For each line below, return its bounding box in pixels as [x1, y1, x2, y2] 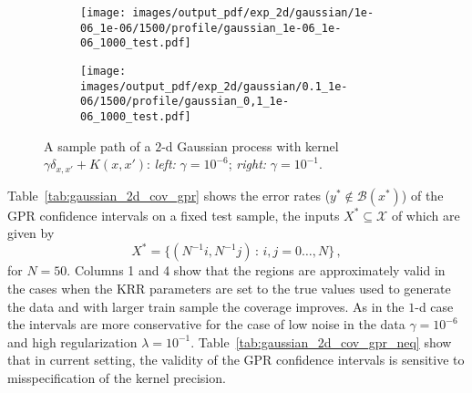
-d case [415, 296, 454, 315]
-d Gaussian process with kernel [161, 136, 339, 155]
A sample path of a [44, 136, 151, 155]
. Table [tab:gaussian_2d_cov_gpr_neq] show [190, 332, 452, 351]
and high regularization [7, 332, 138, 351]
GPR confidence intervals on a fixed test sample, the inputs [7, 205, 340, 224]
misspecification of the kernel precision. [7, 367, 226, 387]
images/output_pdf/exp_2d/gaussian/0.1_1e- [80, 79, 348, 93]
